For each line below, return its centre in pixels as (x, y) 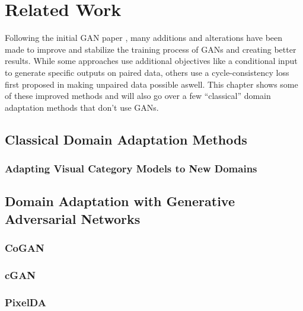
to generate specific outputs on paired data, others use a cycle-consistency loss (147, 72)
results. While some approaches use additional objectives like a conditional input (151, 61)
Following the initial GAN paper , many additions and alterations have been (144, 38)
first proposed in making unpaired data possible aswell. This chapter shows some (151, 84)
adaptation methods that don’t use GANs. (82, 107)
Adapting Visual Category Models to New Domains (131, 168)
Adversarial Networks (73, 218)
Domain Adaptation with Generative (120, 201)
